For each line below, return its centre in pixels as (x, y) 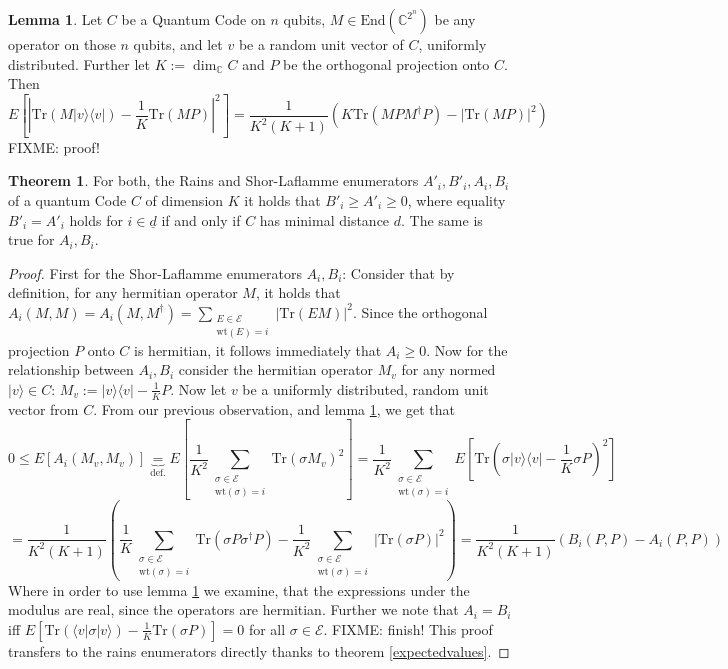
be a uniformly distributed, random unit (365, 388)
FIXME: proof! (54, 146)
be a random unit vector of (321, 44)
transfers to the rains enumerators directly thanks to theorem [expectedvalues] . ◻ (259, 650)
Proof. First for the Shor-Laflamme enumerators (155, 272)
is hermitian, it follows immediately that (258, 349)
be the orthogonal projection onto (386, 63)
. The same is (442, 219)
